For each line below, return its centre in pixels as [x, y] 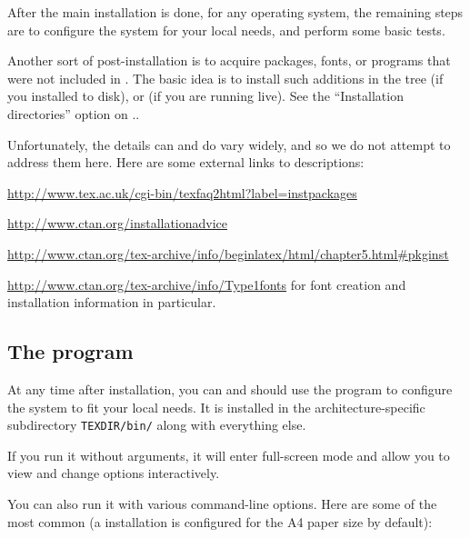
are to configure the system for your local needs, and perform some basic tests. [226, 30]
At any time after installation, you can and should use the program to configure [230, 389]
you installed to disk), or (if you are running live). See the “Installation [205, 96]
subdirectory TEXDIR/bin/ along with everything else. [157, 425]
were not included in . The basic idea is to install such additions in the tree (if [225, 78]
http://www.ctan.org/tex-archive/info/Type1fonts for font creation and [207, 284]
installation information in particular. [112, 302]
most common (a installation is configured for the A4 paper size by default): [220, 521]
